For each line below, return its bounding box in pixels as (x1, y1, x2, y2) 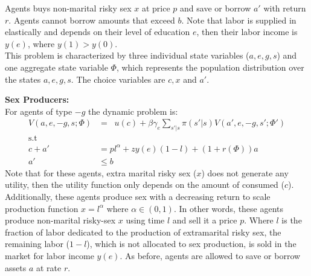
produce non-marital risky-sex (5, 214, 116, 226)
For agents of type (5, 104, 72, 117)
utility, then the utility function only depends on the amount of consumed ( (5, 178, 284, 191)
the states (5, 72, 41, 85)
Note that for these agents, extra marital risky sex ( (5, 166, 197, 179)
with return (263, 2, 306, 14)
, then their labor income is (196, 25, 298, 38)
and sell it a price (172, 214, 237, 226)
